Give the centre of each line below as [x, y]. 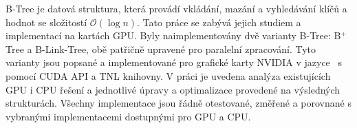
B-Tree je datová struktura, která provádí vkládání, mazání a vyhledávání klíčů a [176, 8]
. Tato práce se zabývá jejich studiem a [219, 22]
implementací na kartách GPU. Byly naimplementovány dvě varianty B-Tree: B [173, 35]
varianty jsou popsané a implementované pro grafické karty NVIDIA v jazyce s [174, 62]
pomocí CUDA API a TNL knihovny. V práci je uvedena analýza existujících [168, 75]
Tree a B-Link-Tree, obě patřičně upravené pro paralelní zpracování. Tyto [161, 49]
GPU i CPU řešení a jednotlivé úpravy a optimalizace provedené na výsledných [173, 89]
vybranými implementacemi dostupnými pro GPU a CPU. [128, 116]
